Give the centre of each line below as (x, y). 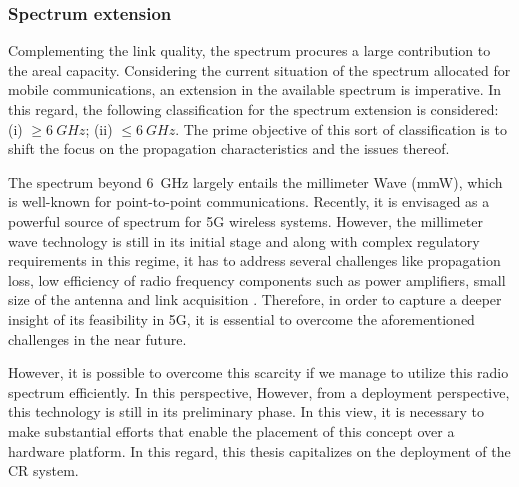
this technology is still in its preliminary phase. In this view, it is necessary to (246, 411)
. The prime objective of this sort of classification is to (341, 128)
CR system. (43, 470)
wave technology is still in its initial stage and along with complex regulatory (244, 240)
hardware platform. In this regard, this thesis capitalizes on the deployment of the (259, 450)
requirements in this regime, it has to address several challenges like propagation (254, 260)
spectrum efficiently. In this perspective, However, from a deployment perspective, (259, 391)
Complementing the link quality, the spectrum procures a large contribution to (249, 50)
